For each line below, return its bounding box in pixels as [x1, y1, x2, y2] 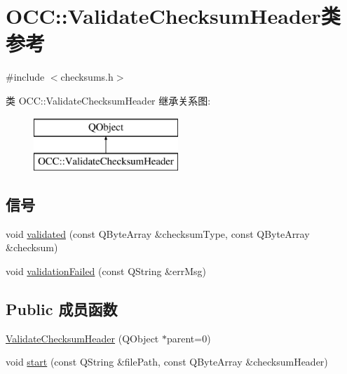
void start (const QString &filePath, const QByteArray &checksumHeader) [6, 354, 328, 369]
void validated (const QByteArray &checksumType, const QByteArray [6, 226, 310, 241]
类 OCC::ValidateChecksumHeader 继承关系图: [6, 93, 211, 107]
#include [6, 69, 45, 84]
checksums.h [60, 69, 114, 84]
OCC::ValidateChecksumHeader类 [6, 1, 341, 30]
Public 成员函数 [6, 298, 118, 320]
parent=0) [166, 330, 211, 345]
